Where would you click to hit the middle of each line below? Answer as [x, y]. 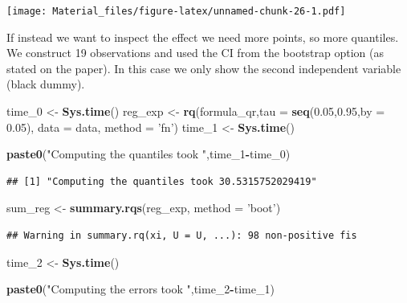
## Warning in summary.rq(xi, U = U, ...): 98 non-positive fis [182, 235]
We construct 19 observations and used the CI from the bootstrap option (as [195, 53]
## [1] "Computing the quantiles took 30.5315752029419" [162, 181]
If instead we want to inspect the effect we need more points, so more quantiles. [203, 37]
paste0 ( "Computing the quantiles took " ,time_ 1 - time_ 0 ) [149, 154]
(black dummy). [46, 84]
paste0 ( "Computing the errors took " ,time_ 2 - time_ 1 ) [140, 289]
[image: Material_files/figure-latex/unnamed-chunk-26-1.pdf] [176, 11]
